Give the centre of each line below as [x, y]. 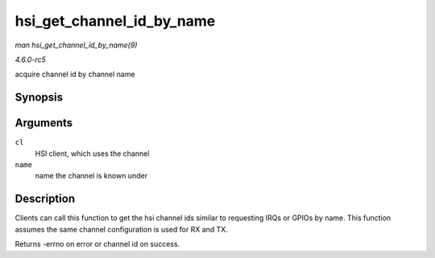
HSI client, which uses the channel [92, 154]
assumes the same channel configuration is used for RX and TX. [122, 229]
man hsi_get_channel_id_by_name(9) [76, 45]
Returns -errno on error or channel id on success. [97, 244]
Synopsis [39, 98]
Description [45, 199]
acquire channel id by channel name [75, 74]
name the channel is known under [91, 176]
